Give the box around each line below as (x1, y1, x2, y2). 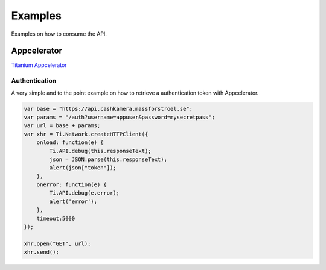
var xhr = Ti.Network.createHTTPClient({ (24, 130, 149, 137)
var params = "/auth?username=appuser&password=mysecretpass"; (24, 113, 216, 121)
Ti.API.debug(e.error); (49, 190, 120, 196)
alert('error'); (49, 198, 98, 205)
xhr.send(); (24, 249, 60, 256)
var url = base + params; (24, 122, 101, 129)
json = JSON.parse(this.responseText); (49, 155, 167, 163)
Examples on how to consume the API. (11, 30, 107, 37)
